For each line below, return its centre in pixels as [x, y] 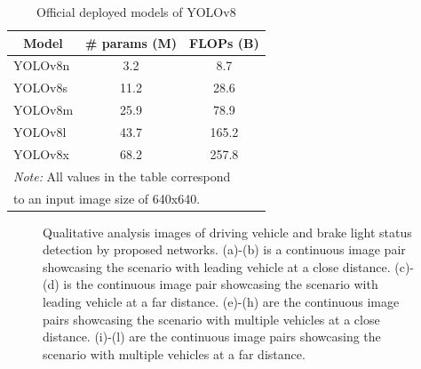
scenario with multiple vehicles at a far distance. [174, 353]
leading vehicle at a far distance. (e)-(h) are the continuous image [221, 301]
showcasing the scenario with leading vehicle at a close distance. [217, 266]
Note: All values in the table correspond [122, 176]
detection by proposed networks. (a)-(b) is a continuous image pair [224, 249]
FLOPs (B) [224, 42]
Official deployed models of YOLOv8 [136, 12]
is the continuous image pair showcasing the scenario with [221, 284]
